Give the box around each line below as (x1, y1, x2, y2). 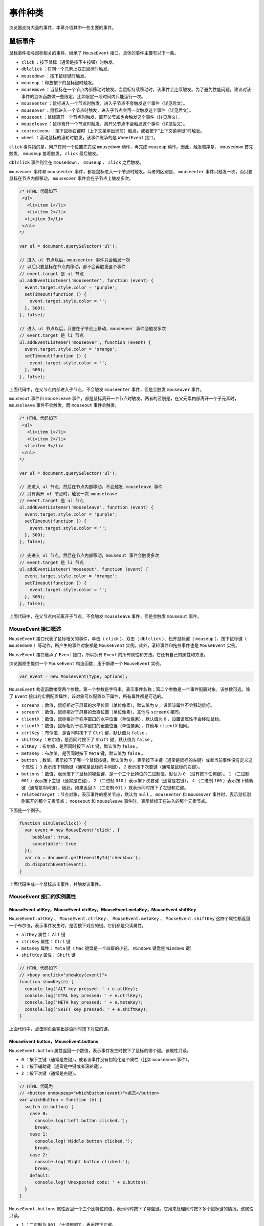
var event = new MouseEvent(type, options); (19, 674, 128, 679)
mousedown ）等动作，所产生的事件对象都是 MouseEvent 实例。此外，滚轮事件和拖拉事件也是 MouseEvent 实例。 (9, 642, 240, 648)
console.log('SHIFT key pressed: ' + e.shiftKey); (24, 1006, 149, 1012)
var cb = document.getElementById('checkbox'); (24, 855, 141, 860)
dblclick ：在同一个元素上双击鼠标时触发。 (21, 66, 112, 72)
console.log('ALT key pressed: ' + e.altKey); (24, 986, 138, 992)
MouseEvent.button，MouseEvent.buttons (9, 1039, 99, 1045)
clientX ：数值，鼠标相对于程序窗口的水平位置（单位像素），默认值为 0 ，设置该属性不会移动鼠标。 (21, 716, 223, 722)
